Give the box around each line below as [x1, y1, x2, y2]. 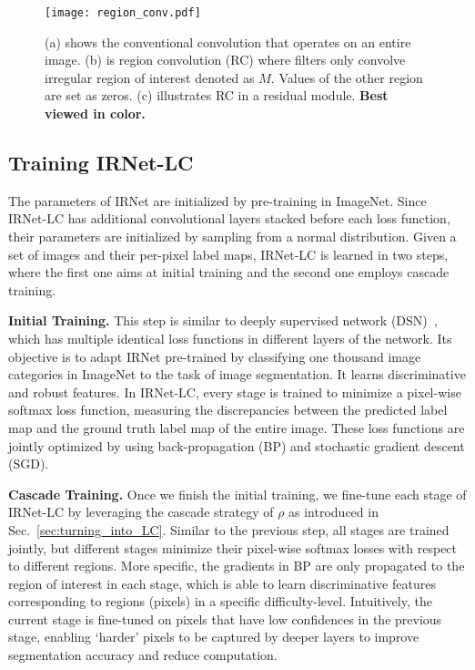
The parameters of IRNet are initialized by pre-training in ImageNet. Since [8, 191, 427, 210]
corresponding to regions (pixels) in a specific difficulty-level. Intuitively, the [8, 592, 432, 611]
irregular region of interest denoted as [45, 67, 255, 87]
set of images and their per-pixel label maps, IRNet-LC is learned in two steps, [8, 244, 449, 263]
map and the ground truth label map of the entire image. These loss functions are [8, 417, 465, 437]
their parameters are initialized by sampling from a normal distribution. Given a [8, 227, 457, 246]
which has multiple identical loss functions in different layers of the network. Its [8, 328, 452, 347]
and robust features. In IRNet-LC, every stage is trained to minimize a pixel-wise [8, 382, 461, 401]
